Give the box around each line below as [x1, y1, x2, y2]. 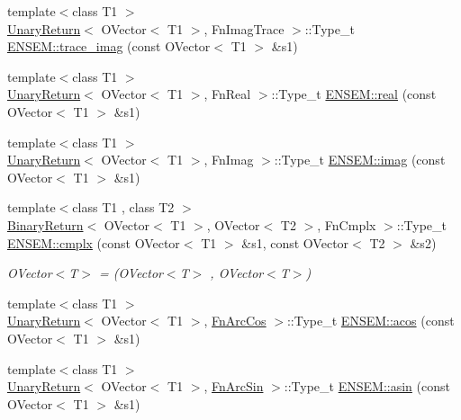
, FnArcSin [203, 377, 264, 396]
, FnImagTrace [203, 19, 285, 38]
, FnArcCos [203, 311, 267, 330]
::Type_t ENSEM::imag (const [274, 150, 446, 169]
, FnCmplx [317, 215, 376, 234]
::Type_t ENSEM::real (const [271, 85, 437, 103]
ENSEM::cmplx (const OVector [7, 233, 180, 252]
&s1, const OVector [241, 233, 349, 252]
